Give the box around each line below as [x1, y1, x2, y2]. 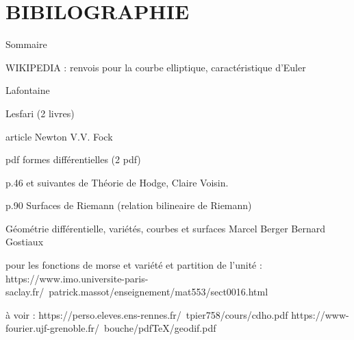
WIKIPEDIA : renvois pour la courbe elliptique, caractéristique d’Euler [5, 60, 306, 74]
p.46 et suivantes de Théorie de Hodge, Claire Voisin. [5, 175, 229, 189]
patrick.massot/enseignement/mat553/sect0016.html [49, 284, 268, 299]
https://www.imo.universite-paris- [5, 271, 149, 285]
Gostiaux [5, 234, 44, 249]
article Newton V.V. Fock [5, 129, 113, 143]
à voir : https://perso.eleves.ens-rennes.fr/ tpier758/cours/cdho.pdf [5, 307, 288, 321]
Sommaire [5, 37, 47, 51]
